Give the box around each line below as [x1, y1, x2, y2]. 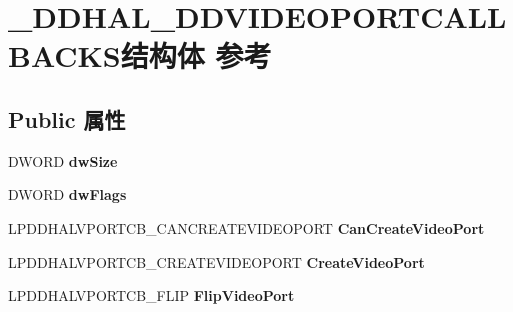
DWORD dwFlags [8, 184, 127, 205]
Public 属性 [8, 103, 126, 134]
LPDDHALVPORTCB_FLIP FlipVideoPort [8, 285, 295, 306]
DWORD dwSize [8, 150, 118, 171]
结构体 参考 [120, 35, 272, 76]
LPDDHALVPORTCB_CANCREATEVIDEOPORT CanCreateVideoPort [8, 217, 485, 238]
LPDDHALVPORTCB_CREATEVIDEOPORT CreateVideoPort [8, 251, 425, 272]
